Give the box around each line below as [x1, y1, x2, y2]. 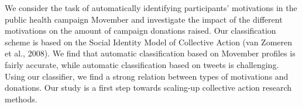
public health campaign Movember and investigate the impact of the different [5, 13, 283, 25]
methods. [5, 92, 37, 105]
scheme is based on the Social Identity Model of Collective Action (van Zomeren [5, 35, 292, 48]
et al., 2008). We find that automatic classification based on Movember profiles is [5, 47, 296, 59]
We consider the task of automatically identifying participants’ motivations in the [5, 2, 297, 13]
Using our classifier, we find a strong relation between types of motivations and [5, 70, 289, 82]
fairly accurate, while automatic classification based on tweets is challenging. [5, 58, 279, 70]
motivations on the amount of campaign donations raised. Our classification [5, 24, 276, 37]
